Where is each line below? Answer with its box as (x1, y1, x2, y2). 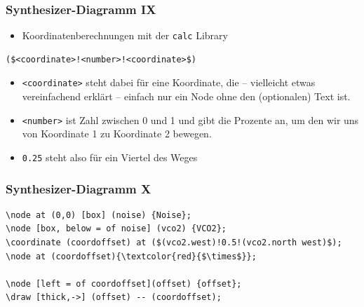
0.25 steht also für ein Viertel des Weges (22, 149, 198, 164)
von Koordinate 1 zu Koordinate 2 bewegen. (22, 126, 212, 141)
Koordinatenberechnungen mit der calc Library (22, 28, 228, 43)
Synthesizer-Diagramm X (6, 179, 151, 197)
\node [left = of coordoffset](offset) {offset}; (6, 278, 242, 289)
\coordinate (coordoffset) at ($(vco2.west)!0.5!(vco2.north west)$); (6, 238, 342, 248)
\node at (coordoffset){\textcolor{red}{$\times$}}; (6, 251, 257, 261)
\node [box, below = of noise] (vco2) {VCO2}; (6, 224, 227, 234)
